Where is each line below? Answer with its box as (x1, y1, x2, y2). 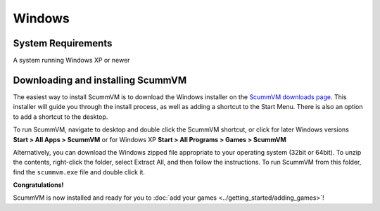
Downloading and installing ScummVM (13, 74, 186, 86)
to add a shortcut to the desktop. (13, 113, 108, 121)
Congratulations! (13, 181, 64, 189)
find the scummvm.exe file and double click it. (13, 167, 146, 176)
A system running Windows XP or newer (13, 56, 130, 65)
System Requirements (13, 37, 113, 49)
